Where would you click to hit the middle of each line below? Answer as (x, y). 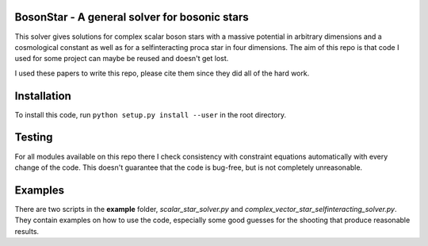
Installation (43, 96)
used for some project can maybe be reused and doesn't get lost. (122, 59)
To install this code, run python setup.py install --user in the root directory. (151, 114)
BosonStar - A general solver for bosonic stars (132, 17)
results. (27, 231)
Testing (34, 138)
